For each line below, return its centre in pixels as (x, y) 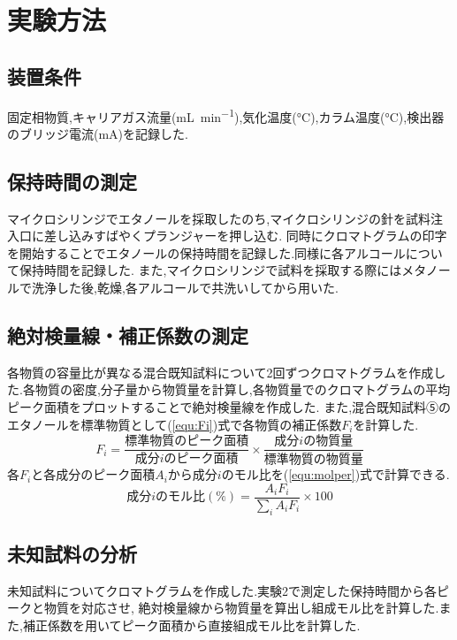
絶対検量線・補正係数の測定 (128, 335)
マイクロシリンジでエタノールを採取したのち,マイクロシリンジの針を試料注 (225, 218)
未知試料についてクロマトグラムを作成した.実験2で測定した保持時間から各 (222, 590)
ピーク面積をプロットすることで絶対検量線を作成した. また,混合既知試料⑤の (229, 406)
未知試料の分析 (72, 553)
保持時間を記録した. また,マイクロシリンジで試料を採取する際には (210, 270)
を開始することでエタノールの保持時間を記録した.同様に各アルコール (206, 252)
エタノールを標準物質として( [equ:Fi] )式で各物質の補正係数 (175, 424)
